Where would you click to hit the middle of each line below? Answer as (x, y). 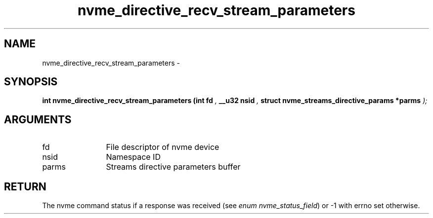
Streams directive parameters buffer (173, 167)
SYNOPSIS (31, 82)
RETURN (25, 186)
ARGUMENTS (38, 119)
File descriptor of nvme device (163, 147)
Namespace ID (133, 157)
